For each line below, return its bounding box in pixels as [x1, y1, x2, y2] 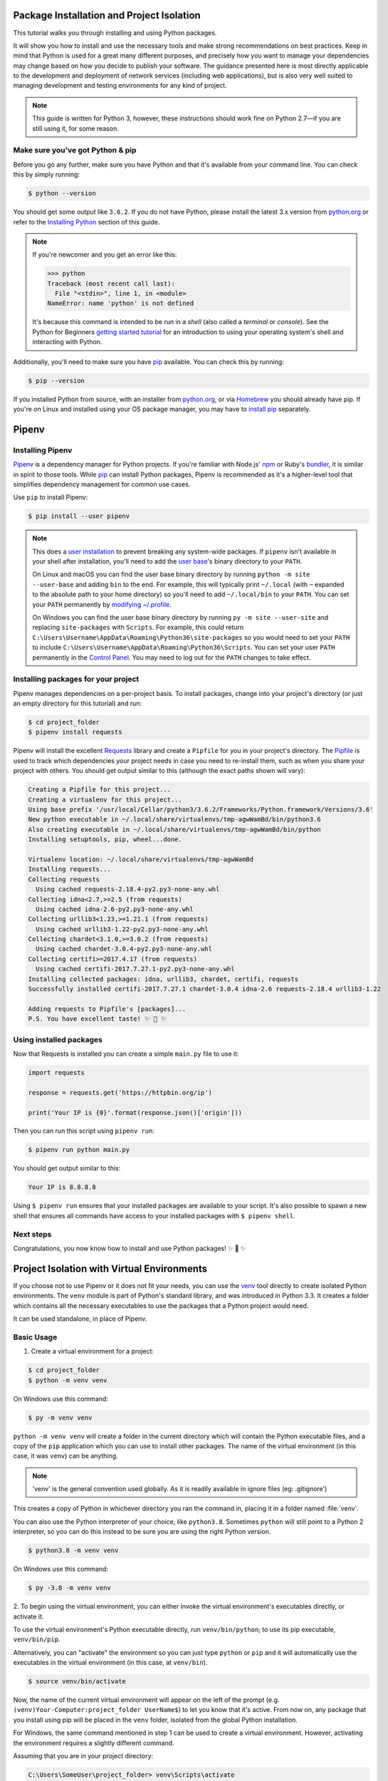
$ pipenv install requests [28, 728, 122, 737]
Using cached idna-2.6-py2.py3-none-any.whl [36, 905, 194, 913]
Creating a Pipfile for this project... [28, 786, 171, 794]
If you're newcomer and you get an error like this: [32, 250, 177, 259]
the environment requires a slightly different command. [13, 1738, 174, 1747]
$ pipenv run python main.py [28, 1146, 130, 1154]
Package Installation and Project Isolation [13, 9, 201, 21]
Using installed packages [13, 1034, 103, 1044]
